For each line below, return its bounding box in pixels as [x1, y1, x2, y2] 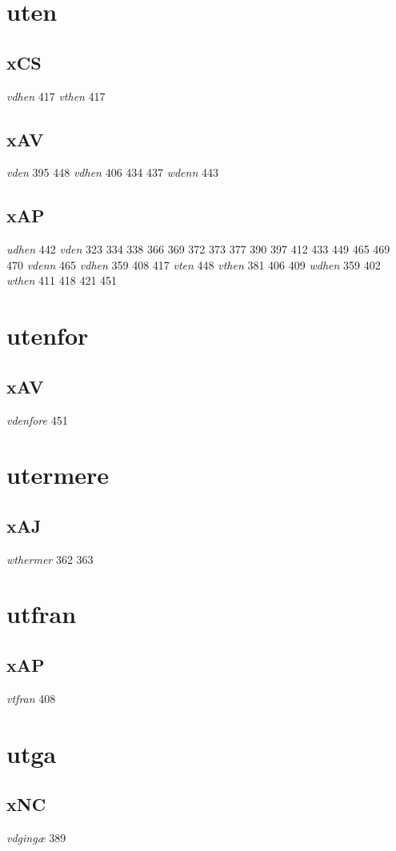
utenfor [6, 319, 89, 352]
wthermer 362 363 [6, 550, 94, 567]
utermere [6, 458, 110, 491]
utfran [6, 597, 77, 630]
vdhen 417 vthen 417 [6, 87, 106, 104]
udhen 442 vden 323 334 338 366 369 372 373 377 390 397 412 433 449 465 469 [6, 241, 390, 258]
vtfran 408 [6, 689, 56, 706]
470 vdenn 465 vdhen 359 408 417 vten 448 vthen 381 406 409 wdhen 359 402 [6, 256, 381, 273]
